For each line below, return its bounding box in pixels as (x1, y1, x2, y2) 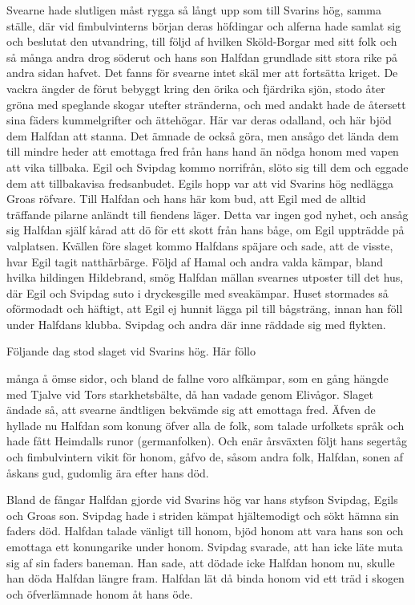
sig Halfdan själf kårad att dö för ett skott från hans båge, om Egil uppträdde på (6, 221, 405, 238)
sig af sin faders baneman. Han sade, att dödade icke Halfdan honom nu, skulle (6, 554, 395, 570)
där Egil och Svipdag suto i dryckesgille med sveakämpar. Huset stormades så (6, 284, 389, 301)
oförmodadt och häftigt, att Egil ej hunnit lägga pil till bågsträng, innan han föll (6, 300, 403, 317)
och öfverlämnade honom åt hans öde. (6, 585, 193, 602)
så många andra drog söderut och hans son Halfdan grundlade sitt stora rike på (6, 48, 398, 65)
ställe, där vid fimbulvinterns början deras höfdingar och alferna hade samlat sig (6, 17, 401, 34)
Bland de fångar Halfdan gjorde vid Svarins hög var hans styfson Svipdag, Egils (6, 491, 398, 508)
